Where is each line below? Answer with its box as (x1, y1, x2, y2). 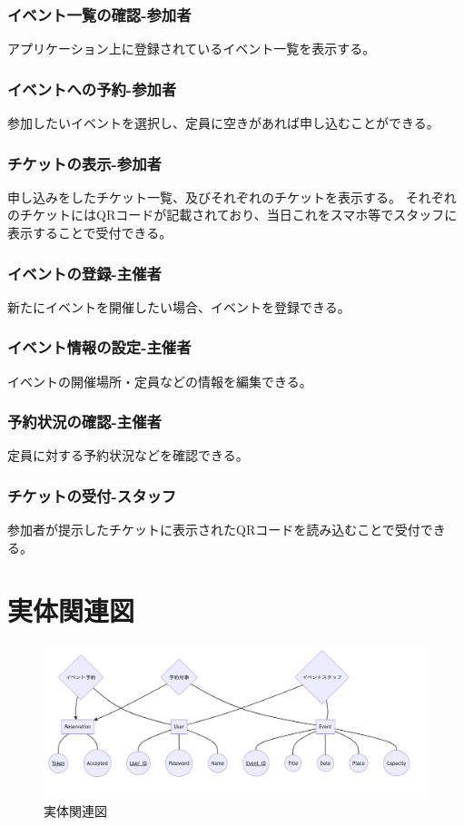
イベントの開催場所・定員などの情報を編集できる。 (7, 371, 312, 390)
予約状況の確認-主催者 (7, 410, 162, 433)
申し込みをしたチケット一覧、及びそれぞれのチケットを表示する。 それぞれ (7, 187, 457, 206)
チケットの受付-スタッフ (7, 484, 177, 506)
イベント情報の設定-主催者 (7, 336, 192, 359)
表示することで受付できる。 (7, 223, 173, 242)
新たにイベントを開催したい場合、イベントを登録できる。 (7, 297, 350, 316)
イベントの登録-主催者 (7, 261, 162, 284)
